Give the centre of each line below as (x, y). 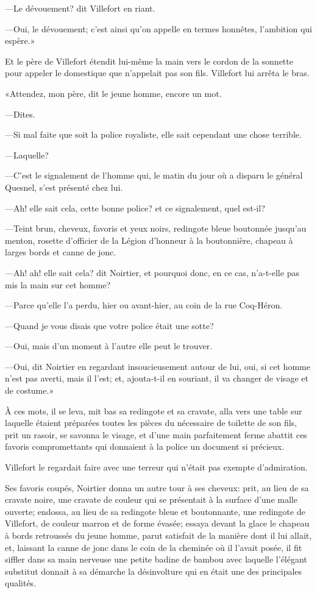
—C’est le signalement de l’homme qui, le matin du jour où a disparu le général (154, 175)
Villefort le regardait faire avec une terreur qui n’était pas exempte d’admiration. (156, 467)
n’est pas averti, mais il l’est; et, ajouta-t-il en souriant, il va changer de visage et (157, 378)
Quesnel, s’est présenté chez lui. (64, 187)
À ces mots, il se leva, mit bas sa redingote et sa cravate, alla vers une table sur (154, 410)
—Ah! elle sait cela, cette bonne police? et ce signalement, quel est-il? (135, 208)
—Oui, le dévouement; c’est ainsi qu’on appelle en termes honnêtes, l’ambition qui (158, 28)
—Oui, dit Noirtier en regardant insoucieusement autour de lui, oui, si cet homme (158, 366)
